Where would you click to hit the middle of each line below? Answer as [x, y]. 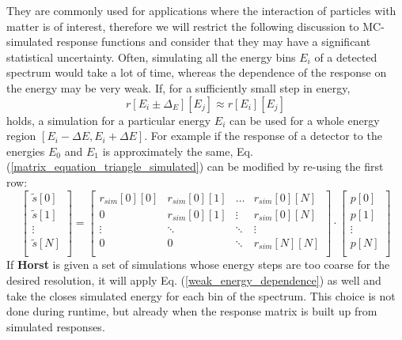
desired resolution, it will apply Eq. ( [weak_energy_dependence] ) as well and [194, 280]
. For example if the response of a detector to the [263, 136]
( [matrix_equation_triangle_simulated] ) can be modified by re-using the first [195, 166]
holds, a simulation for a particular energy [109, 120]
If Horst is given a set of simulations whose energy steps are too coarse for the [198, 264]
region [21, 136]
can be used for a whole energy [305, 120]
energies [26, 151]
